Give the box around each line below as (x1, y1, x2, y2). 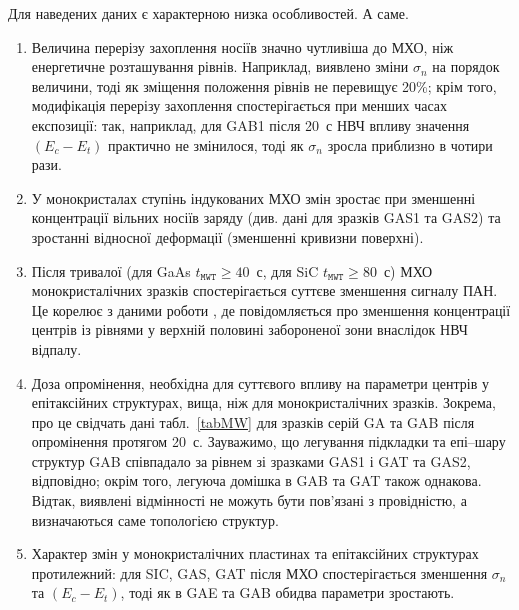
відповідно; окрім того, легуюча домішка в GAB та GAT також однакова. (31, 470, 482, 491)
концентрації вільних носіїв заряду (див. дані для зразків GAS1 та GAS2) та (31, 207, 501, 228)
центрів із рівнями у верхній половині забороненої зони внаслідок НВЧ (31, 319, 468, 340)
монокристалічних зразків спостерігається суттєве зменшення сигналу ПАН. (31, 280, 498, 301)
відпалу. (31, 338, 82, 359)
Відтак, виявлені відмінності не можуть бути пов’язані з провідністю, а (31, 490, 467, 511)
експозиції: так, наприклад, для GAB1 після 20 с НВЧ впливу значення (31, 114, 470, 135)
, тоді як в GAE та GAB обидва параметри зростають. (120, 582, 455, 603)
